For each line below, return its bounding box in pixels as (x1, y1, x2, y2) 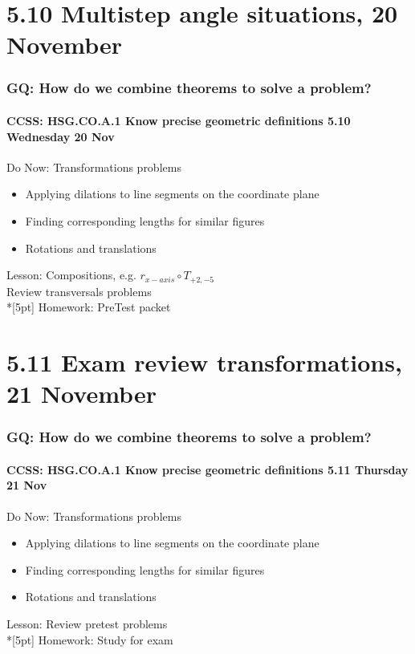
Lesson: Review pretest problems (6, 615, 168, 632)
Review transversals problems (6, 282, 152, 299)
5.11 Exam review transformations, (6, 346, 402, 378)
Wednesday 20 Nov (6, 128, 115, 144)
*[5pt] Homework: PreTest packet (6, 299, 171, 315)
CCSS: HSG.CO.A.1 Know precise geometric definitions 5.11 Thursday (6, 461, 409, 477)
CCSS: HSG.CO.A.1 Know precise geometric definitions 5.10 (6, 112, 351, 128)
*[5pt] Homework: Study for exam (6, 631, 173, 648)
